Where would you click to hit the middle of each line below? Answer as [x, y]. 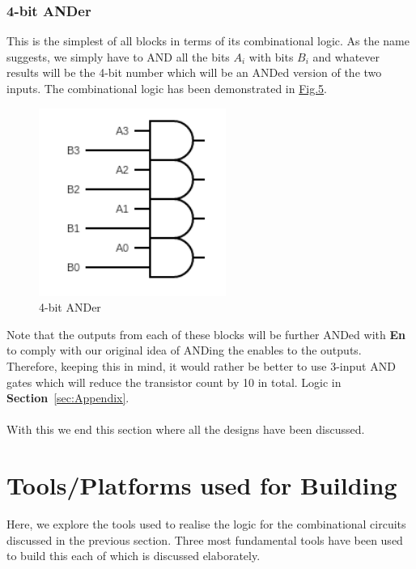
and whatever [346, 56]
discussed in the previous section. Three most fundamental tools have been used [205, 539]
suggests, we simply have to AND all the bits [118, 56]
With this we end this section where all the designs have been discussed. [186, 429]
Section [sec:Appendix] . [68, 398]
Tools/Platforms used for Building [202, 485]
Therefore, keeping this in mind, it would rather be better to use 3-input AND [201, 365]
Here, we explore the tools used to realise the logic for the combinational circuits [206, 524]
